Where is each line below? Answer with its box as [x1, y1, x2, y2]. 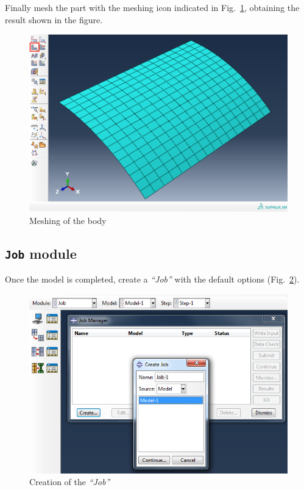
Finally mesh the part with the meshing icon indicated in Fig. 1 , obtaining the [5, 1, 300, 13]
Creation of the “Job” [29, 475, 110, 488]
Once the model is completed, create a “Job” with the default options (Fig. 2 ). [5, 273, 300, 286]
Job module [5, 243, 77, 262]
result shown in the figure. [5, 13, 103, 26]
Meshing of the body [29, 214, 107, 226]
